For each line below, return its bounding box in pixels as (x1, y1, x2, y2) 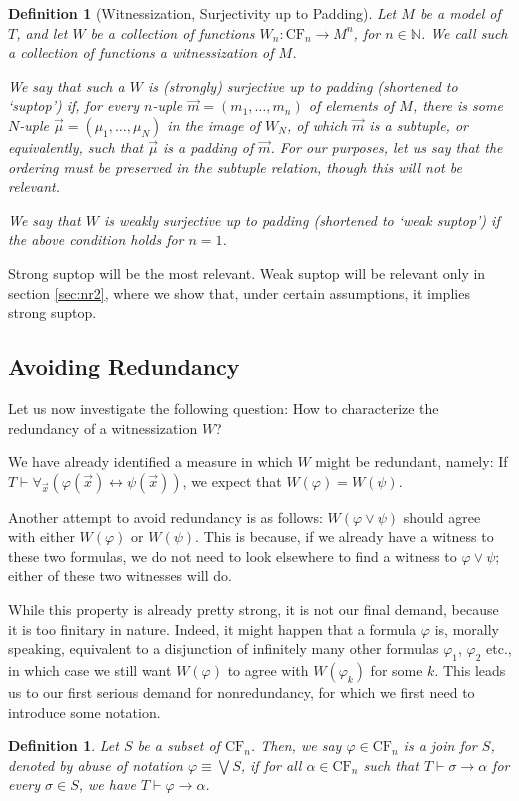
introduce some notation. (8, 701, 161, 722)
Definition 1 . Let (8, 735, 119, 756)
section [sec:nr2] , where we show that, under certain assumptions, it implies (8, 282, 470, 303)
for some (370, 660, 423, 681)
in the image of (167, 114, 261, 135)
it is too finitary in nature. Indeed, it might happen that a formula (8, 618, 417, 639)
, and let (16, 22, 68, 43)
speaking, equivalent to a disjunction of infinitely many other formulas (8, 638, 439, 659)
